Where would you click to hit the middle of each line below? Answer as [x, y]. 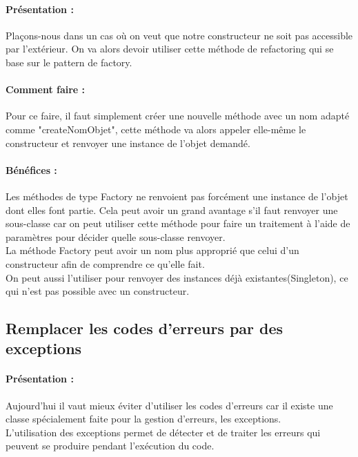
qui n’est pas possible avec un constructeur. [98, 291]
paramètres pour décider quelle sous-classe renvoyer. [116, 236]
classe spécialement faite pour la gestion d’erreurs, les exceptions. [143, 419]
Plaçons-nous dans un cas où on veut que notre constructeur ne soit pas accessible [179, 35]
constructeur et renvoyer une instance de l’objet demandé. [128, 143]
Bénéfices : [31, 169]
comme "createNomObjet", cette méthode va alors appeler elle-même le [156, 129]
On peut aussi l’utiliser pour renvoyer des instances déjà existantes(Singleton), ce [177, 277]
